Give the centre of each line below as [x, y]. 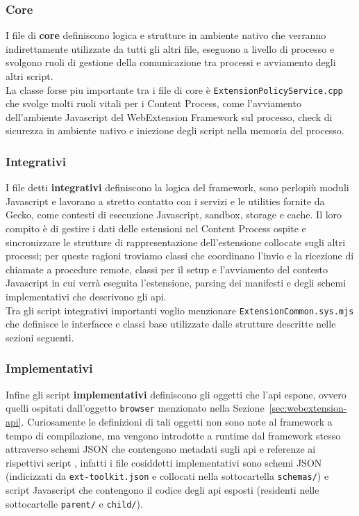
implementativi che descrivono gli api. [86, 296]
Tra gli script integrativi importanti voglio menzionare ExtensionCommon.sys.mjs [180, 310]
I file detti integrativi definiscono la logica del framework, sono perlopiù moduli [177, 187]
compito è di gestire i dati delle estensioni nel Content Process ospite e [156, 228]
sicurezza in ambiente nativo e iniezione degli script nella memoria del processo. [175, 130]
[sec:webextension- [308, 408]
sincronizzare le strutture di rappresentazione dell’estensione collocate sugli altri [176, 242]
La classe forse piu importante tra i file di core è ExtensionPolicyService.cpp [174, 89]
